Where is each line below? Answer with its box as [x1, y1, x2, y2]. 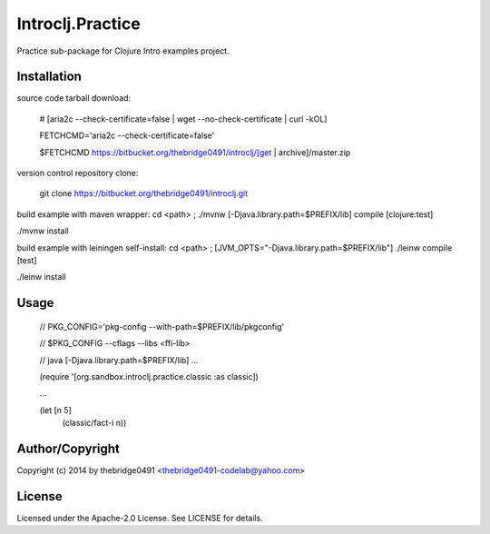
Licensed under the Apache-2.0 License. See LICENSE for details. [16, 512, 263, 523]
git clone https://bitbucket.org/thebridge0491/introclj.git [39, 188, 249, 199]
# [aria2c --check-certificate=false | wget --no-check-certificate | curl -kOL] [39, 114, 328, 124]
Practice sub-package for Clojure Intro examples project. [16, 45, 230, 56]
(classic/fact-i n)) [62, 418, 127, 429]
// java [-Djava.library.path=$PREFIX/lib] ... [39, 354, 199, 365]
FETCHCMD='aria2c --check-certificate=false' [39, 130, 215, 141]
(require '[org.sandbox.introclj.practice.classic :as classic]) [39, 371, 259, 381]
